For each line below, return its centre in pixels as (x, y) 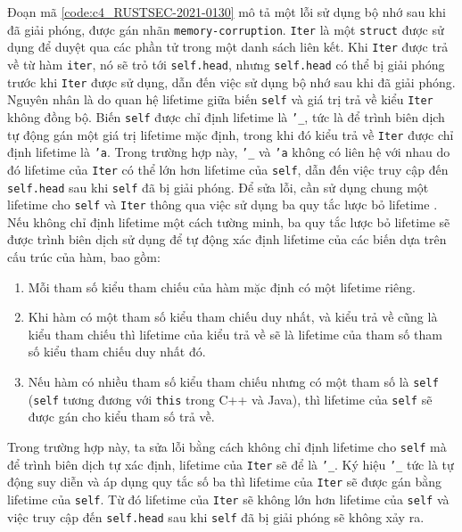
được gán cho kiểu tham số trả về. (121, 417)
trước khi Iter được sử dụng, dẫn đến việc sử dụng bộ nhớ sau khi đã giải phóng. (231, 82)
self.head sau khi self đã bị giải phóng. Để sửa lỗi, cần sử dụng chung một (218, 187)
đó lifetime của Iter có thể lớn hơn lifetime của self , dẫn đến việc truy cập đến (228, 169)
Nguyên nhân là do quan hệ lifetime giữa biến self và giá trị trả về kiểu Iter (220, 99)
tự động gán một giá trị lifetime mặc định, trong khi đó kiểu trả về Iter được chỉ (231, 134)
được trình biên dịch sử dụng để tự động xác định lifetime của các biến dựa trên (227, 239)
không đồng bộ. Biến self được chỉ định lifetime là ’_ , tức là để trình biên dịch (226, 116)
